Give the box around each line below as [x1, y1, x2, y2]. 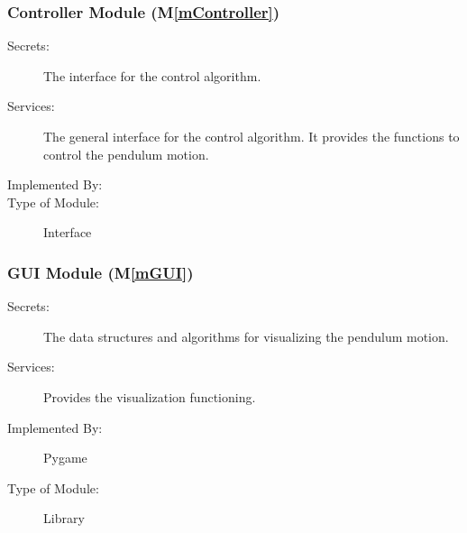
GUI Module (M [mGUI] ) [7, 261, 194, 283]
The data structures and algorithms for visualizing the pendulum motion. [43, 326, 449, 345]
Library [43, 509, 85, 528]
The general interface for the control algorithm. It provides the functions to [43, 127, 460, 145]
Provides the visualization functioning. [43, 387, 256, 406]
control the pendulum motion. [43, 144, 209, 163]
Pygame [43, 448, 87, 467]
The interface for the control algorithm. [43, 66, 261, 85]
